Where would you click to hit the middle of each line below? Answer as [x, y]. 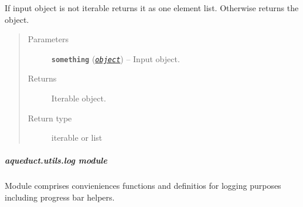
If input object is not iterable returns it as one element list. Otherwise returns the [152, 8]
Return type [50, 118]
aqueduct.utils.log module [56, 160]
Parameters [48, 39]
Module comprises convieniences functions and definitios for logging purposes [143, 186]
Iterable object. [79, 98]
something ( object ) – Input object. [115, 58]
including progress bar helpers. [60, 197]
